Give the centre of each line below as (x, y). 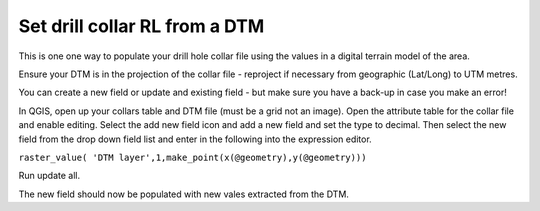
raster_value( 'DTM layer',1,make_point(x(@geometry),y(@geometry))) (192, 157)
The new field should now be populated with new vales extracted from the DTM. (184, 194)
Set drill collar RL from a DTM (141, 26)
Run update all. (49, 176)
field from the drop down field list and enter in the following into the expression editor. (195, 139)
